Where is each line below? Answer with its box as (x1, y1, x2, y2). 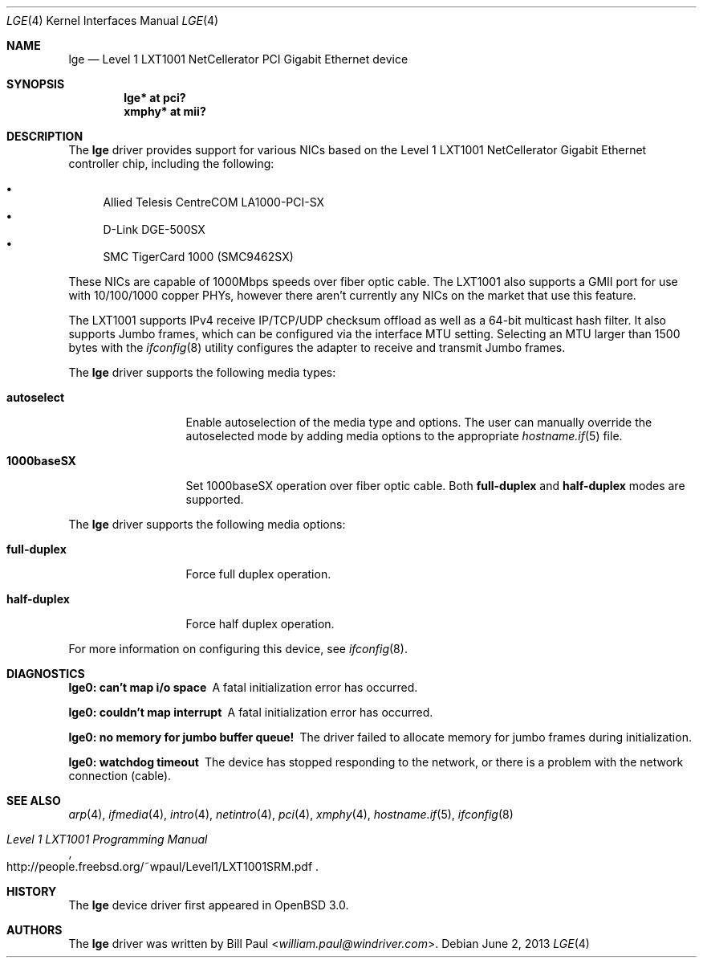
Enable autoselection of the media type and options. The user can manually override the (185, 415, 652, 429)
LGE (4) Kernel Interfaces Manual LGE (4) (6, 14, 219, 27)
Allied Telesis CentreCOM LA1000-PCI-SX (103, 195, 325, 209)
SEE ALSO (6, 794, 61, 807)
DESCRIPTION (6, 129, 83, 143)
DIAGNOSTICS (6, 667, 85, 680)
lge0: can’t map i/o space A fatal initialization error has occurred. (68, 680, 418, 694)
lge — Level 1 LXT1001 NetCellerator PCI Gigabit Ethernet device (68, 52, 408, 66)
